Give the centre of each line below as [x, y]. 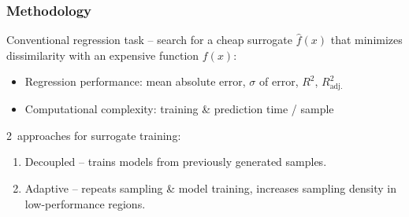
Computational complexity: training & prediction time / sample [179, 109]
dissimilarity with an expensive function [103, 55]
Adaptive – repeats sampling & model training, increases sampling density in [210, 188]
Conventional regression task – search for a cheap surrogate [150, 40]
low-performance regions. [85, 203]
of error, [279, 81]
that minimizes [366, 40]
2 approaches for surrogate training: [94, 135]
